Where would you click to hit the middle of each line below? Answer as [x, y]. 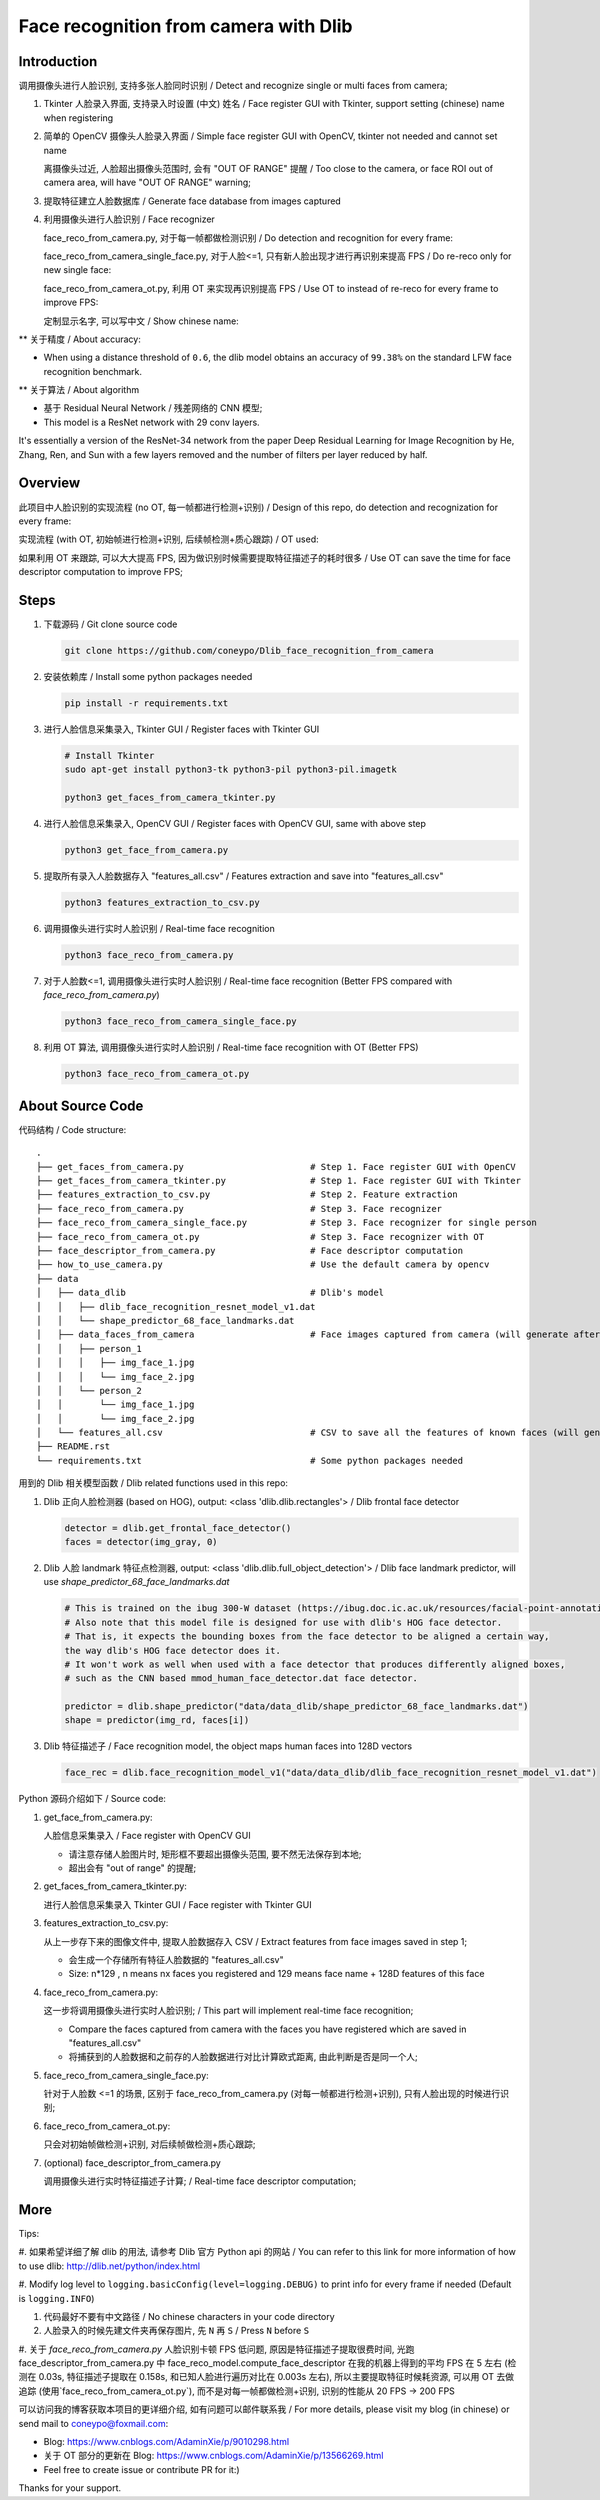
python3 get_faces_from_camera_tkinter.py [170, 798]
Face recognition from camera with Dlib [186, 26]
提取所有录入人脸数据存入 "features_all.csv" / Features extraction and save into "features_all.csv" [243, 876]
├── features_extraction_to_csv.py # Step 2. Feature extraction [247, 1194]
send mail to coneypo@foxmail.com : [93, 2423]
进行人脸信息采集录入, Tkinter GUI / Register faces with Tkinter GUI [181, 729]
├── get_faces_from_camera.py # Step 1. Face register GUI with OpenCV [276, 1166]
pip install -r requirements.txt [146, 703]
